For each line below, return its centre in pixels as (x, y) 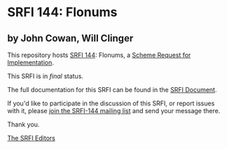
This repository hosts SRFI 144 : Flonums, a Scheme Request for (99, 55)
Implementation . (31, 63)
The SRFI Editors (32, 138)
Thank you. (23, 124)
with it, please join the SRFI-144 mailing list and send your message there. (114, 111)
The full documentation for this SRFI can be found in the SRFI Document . (112, 90)
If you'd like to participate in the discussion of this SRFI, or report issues (111, 103)
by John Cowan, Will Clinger (70, 38)
